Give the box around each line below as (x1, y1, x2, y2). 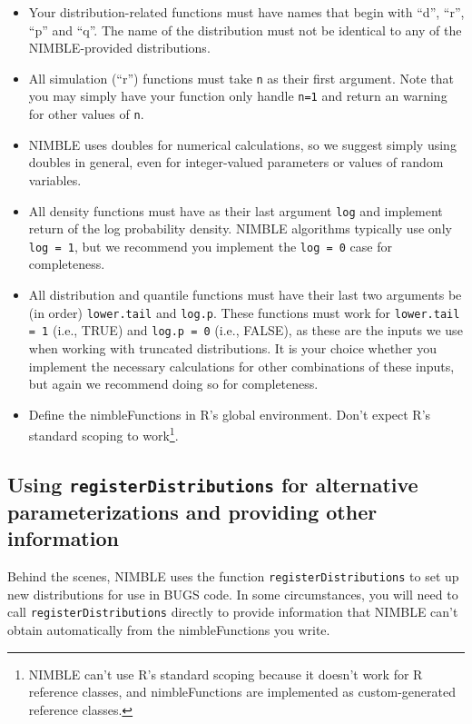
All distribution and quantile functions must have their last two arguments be (28, 285, 462, 304)
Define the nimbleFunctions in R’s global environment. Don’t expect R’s (28, 404, 431, 423)
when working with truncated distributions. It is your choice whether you (28, 338, 438, 357)
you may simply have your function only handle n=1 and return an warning (28, 86, 447, 105)
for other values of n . (28, 104, 144, 124)
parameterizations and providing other (7, 497, 378, 525)
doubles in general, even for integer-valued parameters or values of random (28, 153, 444, 172)
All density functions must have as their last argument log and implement (28, 201, 443, 220)
